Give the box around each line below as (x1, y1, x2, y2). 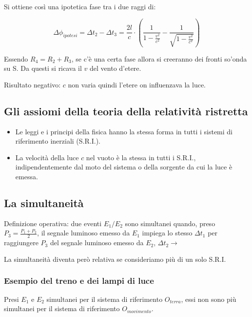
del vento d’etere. (90, 63, 141, 73)
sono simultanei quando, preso (125, 218, 215, 228)
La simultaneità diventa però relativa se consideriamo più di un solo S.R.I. (4, 254, 226, 264)
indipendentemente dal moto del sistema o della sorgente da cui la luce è (15, 162, 233, 172)
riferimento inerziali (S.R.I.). (15, 136, 100, 146)
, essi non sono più (181, 294, 236, 304)
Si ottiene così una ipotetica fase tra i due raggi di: (4, 1, 156, 11)
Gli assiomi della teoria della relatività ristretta (4, 103, 248, 118)
